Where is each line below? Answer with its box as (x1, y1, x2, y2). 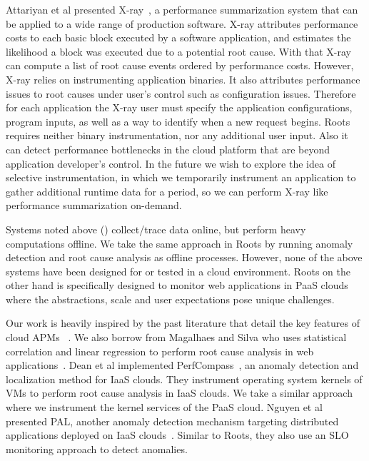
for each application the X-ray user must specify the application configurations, (6, 100, 353, 115)
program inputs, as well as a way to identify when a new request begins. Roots (6, 113, 350, 128)
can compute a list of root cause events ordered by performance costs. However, (6, 58, 354, 73)
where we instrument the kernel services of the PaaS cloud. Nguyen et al (6, 400, 323, 415)
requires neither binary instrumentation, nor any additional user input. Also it (6, 128, 348, 143)
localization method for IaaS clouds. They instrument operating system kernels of (6, 371, 363, 386)
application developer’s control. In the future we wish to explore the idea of (6, 156, 335, 171)
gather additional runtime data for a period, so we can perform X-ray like (6, 183, 328, 198)
